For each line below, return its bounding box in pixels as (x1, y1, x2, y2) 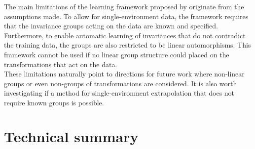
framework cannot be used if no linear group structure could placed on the (4, 49, 229, 59)
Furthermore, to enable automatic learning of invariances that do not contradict (4, 30, 246, 40)
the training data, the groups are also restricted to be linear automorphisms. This (4, 40, 251, 50)
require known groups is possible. (4, 97, 104, 107)
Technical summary (4, 126, 139, 146)
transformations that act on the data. (4, 59, 117, 69)
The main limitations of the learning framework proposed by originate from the (4, 1, 244, 11)
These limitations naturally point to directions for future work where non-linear (4, 69, 245, 79)
